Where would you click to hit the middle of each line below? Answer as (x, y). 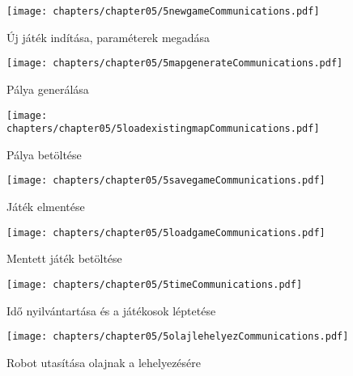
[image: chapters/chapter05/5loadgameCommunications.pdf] (166, 232)
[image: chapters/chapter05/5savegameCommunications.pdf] (166, 181)
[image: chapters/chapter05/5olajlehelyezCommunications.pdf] (178, 337)
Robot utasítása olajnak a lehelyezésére (104, 362)
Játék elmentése (46, 207)
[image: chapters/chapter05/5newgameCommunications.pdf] (163, 11)
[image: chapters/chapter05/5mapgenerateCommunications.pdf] (175, 63)
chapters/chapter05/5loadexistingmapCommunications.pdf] (163, 129)
